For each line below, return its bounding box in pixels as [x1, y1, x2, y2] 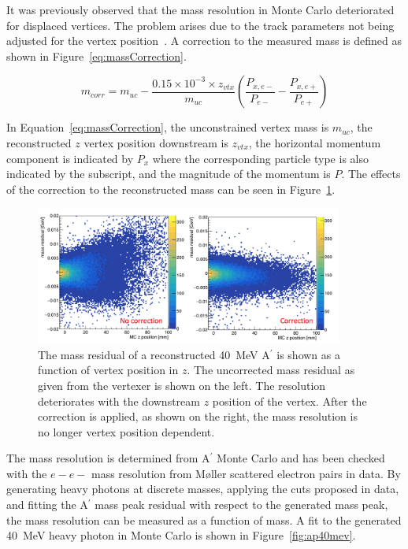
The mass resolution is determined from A [6, 450, 210, 466]
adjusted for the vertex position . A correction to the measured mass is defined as [6, 32, 402, 49]
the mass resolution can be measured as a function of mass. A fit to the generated [6, 511, 402, 528]
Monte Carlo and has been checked [217, 450, 385, 466]
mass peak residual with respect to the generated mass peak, [95, 496, 388, 513]
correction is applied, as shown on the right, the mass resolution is [38, 408, 358, 425]
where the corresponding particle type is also [152, 150, 369, 166]
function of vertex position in [38, 362, 179, 378]
